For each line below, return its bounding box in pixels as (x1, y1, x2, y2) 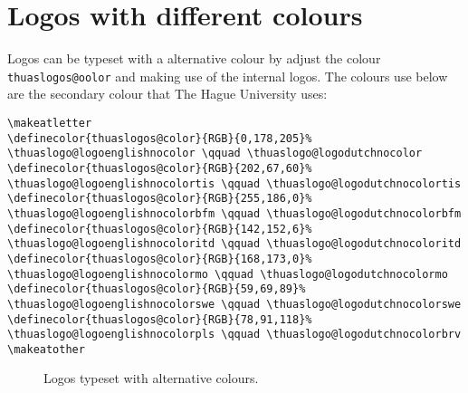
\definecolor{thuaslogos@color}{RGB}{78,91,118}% (7, 312, 312, 326)
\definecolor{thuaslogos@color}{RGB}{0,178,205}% (7, 131, 312, 145)
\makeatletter (7, 116, 92, 129)
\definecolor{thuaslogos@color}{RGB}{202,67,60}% (7, 161, 312, 175)
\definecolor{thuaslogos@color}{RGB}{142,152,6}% (7, 222, 312, 235)
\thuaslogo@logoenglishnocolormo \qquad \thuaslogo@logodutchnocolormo (7, 267, 448, 281)
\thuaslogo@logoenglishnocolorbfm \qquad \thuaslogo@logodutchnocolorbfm (7, 206, 462, 220)
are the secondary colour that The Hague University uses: (7, 84, 328, 103)
